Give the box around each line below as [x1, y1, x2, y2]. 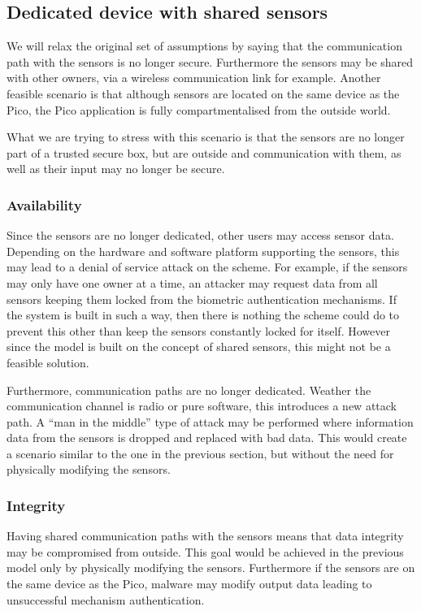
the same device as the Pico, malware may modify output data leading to [7, 575, 372, 592]
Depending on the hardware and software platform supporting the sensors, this [7, 242, 400, 259]
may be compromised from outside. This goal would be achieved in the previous [7, 543, 404, 560]
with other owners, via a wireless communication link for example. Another [7, 69, 381, 86]
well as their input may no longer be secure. [7, 160, 225, 177]
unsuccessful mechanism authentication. [7, 591, 205, 608]
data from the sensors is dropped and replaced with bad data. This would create [7, 429, 407, 446]
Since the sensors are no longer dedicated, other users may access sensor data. [7, 227, 394, 244]
